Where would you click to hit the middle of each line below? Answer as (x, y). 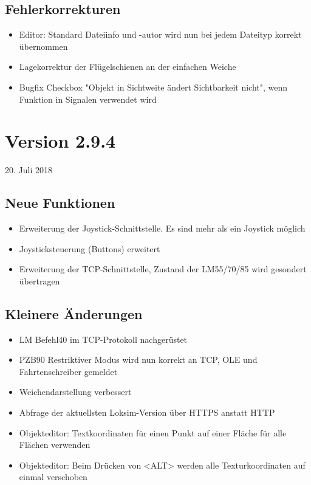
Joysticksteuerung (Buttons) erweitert (90, 248)
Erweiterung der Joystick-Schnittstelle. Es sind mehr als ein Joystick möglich (162, 228)
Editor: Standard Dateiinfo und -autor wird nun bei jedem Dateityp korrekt (160, 34)
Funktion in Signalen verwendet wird (88, 99)
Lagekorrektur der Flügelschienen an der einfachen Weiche (128, 67)
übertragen (39, 280)
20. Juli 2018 (29, 170)
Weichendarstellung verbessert (75, 392)
